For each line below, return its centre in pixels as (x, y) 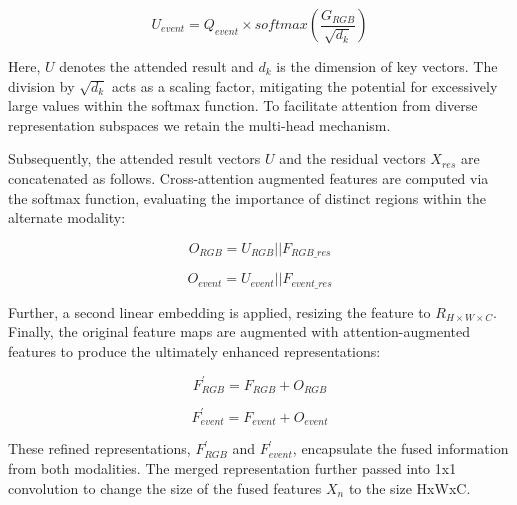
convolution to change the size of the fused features (165, 487)
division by (41, 85)
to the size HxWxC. (409, 487)
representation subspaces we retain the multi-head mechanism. (199, 124)
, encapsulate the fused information (400, 448)
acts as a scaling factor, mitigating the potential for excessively (304, 85)
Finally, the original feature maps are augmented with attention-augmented (239, 331)
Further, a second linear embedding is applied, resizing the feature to (219, 311)
